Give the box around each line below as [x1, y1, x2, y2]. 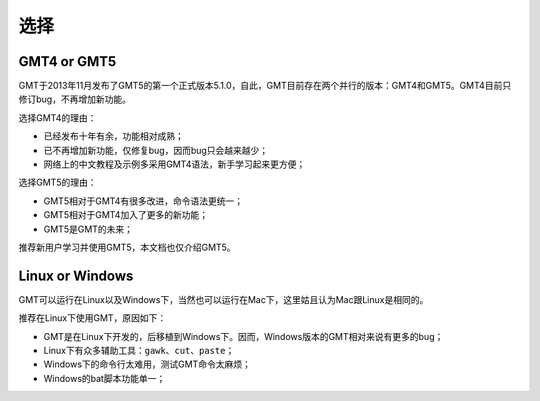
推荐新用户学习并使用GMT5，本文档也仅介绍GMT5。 [18, 241, 236, 253]
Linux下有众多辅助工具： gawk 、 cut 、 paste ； [43, 345, 235, 357]
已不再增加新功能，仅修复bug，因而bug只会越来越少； [43, 144, 269, 156]
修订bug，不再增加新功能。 [18, 93, 132, 105]
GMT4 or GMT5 [18, 53, 117, 70]
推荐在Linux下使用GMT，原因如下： [18, 312, 167, 324]
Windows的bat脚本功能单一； [43, 372, 166, 384]
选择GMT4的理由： [18, 111, 97, 124]
